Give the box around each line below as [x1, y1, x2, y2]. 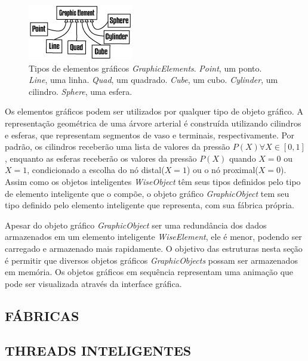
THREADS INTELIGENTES [5, 341, 192, 360]
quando [229, 152, 256, 164]
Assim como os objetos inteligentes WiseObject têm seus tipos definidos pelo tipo [5, 175, 301, 187]
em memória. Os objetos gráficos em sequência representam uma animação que [5, 266, 294, 278]
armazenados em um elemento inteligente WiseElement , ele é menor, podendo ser [5, 230, 302, 243]
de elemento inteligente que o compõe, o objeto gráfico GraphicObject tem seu [5, 187, 289, 199]
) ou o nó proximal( [186, 163, 258, 176]
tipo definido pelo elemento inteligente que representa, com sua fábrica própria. [5, 199, 294, 211]
